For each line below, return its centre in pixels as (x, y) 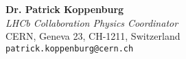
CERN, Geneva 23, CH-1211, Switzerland (93, 36)
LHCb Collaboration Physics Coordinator (92, 22)
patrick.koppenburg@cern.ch (70, 48)
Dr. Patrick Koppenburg (65, 9)
